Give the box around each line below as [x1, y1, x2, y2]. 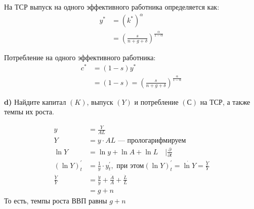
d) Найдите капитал [4, 96, 66, 107]
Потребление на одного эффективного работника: [4, 52, 156, 62]
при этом [116, 162, 144, 170]
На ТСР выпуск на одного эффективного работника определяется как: [4, 2, 220, 12]
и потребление [134, 96, 179, 107]
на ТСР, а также [200, 96, 250, 107]
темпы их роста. [4, 106, 54, 117]
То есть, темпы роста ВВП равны [4, 195, 107, 206]
